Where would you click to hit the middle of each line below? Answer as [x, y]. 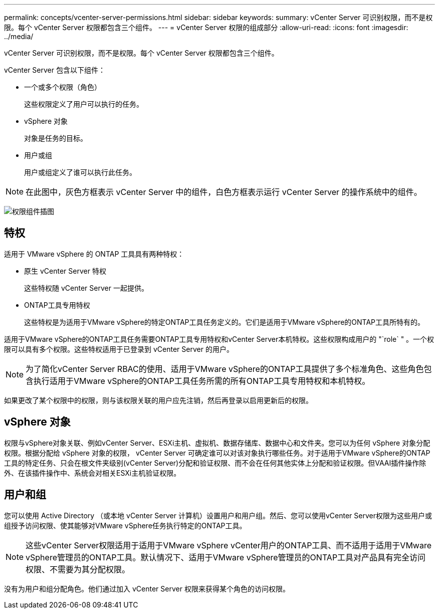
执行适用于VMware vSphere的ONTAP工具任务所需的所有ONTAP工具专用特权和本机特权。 [202, 381]
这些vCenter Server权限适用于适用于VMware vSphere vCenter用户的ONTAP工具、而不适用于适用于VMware [229, 545]
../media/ [19, 36]
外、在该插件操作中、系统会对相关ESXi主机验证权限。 [92, 473]
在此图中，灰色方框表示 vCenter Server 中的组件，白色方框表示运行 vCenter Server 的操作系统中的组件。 [224, 192]
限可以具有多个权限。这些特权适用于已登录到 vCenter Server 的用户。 [119, 349]
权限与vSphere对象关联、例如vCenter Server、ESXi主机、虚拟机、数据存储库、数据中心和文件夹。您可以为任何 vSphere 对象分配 [217, 443]
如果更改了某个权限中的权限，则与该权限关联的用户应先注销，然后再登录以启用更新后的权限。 [158, 400]
